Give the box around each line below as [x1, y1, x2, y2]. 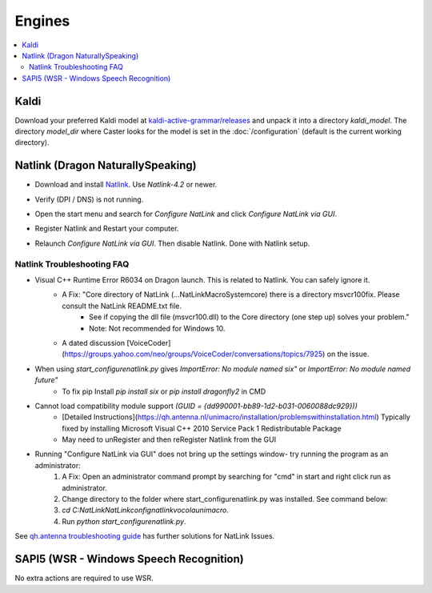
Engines [14, 12, 70, 30]
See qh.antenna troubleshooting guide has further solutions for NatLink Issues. [14, 531, 275, 541]
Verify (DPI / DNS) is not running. [34, 194, 144, 204]
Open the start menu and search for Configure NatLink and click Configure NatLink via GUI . [34, 209, 338, 219]
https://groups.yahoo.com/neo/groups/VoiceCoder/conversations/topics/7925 [64, 349, 323, 359]
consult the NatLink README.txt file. [62, 301, 182, 311]
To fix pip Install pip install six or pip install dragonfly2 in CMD [62, 387, 266, 396]
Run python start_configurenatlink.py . [62, 516, 187, 526]
